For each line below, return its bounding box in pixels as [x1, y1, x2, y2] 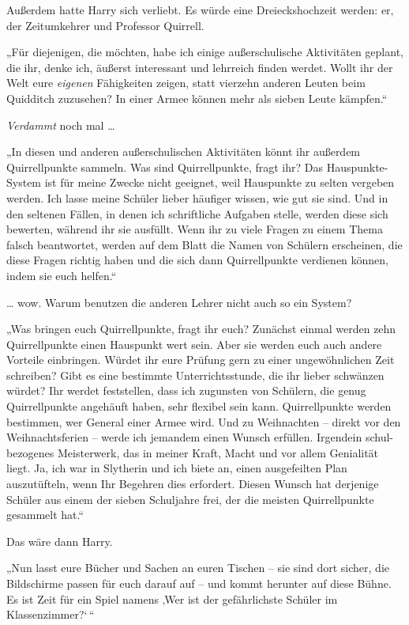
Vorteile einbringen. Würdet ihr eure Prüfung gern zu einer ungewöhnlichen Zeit [6, 351, 395, 368]
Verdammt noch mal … [6, 116, 115, 133]
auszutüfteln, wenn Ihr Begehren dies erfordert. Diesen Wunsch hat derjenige [6, 475, 379, 492]
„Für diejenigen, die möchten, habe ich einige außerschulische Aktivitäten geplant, [6, 44, 403, 60]
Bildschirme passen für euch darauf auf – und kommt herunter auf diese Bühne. [6, 575, 392, 591]
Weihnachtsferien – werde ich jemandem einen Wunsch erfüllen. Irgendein [6, 429, 362, 445]
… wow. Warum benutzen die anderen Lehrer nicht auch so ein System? [6, 294, 352, 310]
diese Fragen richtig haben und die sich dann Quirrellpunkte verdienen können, [6, 252, 389, 268]
